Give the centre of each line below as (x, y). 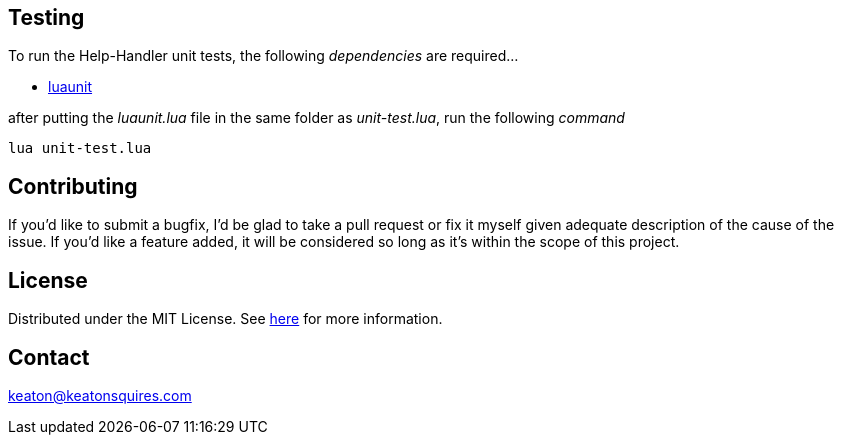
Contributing (73, 186)
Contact (49, 357)
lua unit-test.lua (80, 148)
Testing (46, 17)
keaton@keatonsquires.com (100, 395)
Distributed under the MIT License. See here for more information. (225, 319)
